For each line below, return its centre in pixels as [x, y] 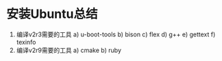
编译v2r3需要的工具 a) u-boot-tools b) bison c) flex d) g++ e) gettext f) [116, 34]
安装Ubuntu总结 [52, 14]
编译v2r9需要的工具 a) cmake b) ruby [69, 50]
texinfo [26, 42]
